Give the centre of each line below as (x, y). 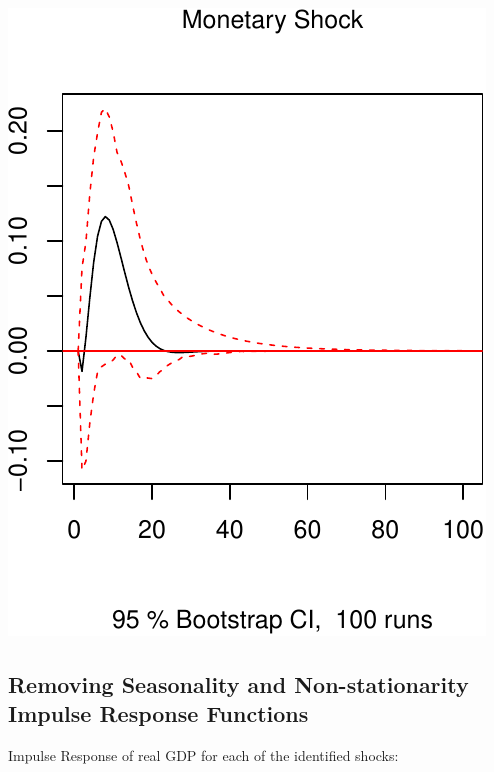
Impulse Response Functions (158, 713)
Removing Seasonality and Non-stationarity (238, 683)
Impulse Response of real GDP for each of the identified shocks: (203, 755)
